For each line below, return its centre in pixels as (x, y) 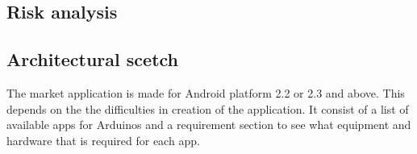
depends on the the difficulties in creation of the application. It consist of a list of (208, 108)
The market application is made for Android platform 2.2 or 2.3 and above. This (206, 92)
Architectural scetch (93, 59)
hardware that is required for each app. (103, 140)
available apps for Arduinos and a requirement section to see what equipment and (209, 125)
